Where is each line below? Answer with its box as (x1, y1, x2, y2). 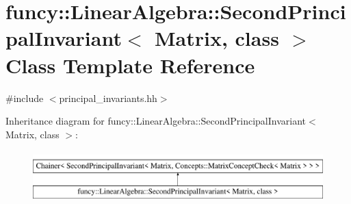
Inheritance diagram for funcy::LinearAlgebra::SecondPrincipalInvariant (5, 114, 307, 128)
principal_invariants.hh (59, 90, 157, 105)
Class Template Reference (5, 51, 255, 79)
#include (5, 90, 44, 105)
